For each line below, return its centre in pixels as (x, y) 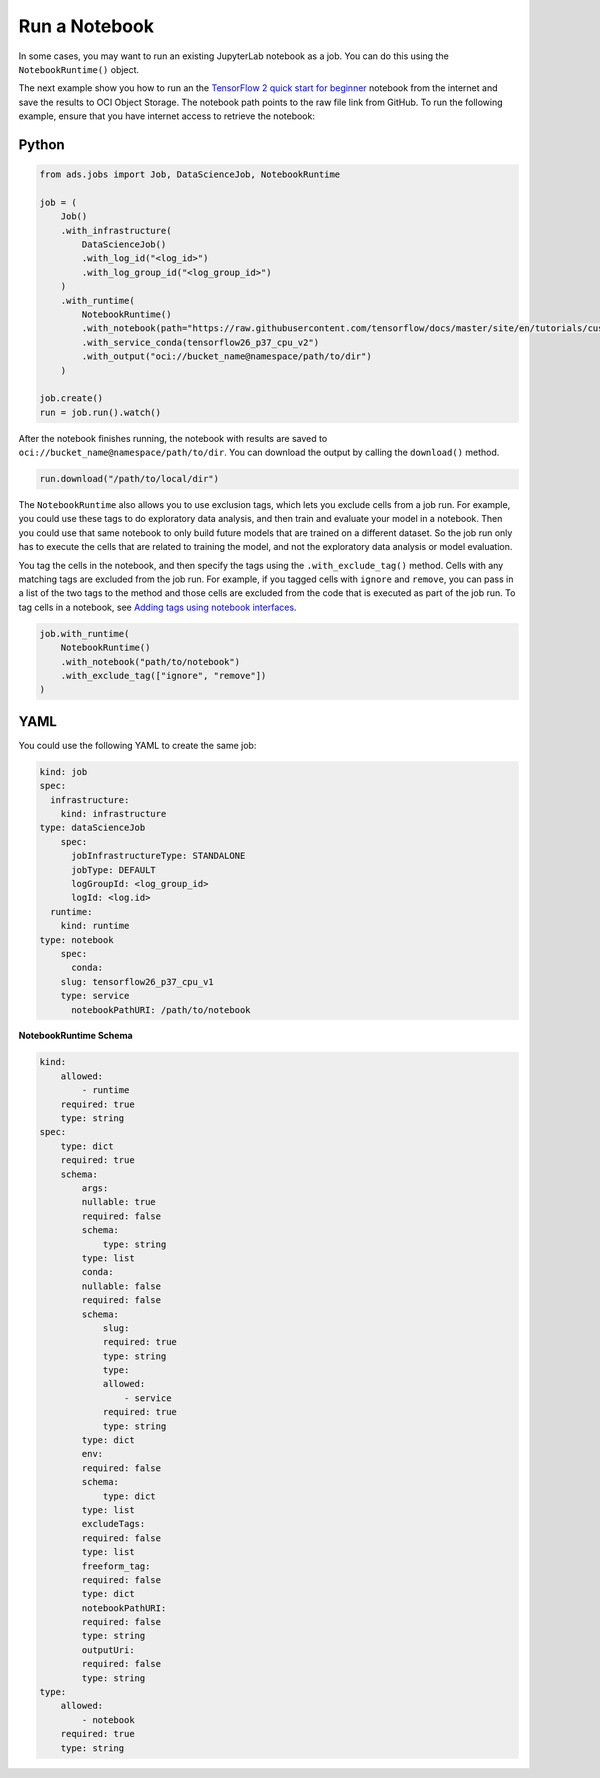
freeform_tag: (116, 1566)
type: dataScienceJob (92, 828)
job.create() (71, 398)
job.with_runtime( (84, 633)
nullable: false (121, 1286)
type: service (95, 996)
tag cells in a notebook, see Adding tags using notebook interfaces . (157, 607)
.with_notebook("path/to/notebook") (150, 661)
